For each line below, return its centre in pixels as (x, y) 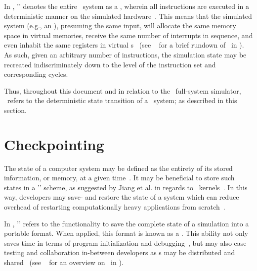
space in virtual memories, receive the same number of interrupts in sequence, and (128, 35)
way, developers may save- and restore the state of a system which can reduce (122, 197)
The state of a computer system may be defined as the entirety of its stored (118, 168)
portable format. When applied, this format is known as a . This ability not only (126, 233)
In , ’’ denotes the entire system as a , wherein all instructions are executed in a (127, 6)
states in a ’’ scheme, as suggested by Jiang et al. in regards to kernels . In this (126, 187)
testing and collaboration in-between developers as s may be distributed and (120, 252)
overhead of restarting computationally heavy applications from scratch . (115, 207)
